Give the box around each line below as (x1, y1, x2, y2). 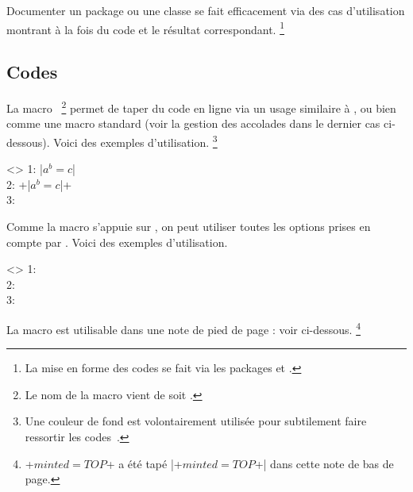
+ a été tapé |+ (106, 455, 183, 471)
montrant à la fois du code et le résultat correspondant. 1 (6, 18, 285, 37)
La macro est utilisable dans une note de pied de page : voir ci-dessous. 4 (6, 318, 361, 337)
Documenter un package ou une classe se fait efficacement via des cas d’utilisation (6, 2, 405, 18)
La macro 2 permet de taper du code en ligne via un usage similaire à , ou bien (6, 98, 396, 116)
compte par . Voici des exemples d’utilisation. (6, 233, 228, 250)
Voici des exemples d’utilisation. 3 (53, 131, 218, 150)
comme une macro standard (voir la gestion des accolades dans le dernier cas (6, 115, 380, 132)
